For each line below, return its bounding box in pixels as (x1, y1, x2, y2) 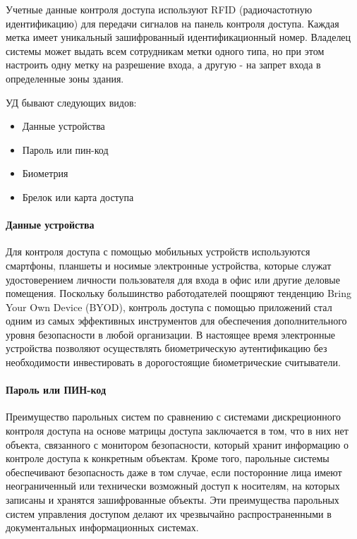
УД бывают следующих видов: (6, 95, 137, 109)
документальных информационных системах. (6, 520, 199, 535)
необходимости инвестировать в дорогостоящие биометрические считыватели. (6, 355, 341, 370)
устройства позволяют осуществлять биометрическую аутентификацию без (6, 341, 327, 356)
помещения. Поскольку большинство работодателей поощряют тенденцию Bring (6, 286, 352, 301)
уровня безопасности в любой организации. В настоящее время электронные (6, 327, 336, 341)
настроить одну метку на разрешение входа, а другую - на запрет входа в (6, 57, 321, 72)
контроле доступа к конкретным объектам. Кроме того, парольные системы (6, 451, 329, 466)
